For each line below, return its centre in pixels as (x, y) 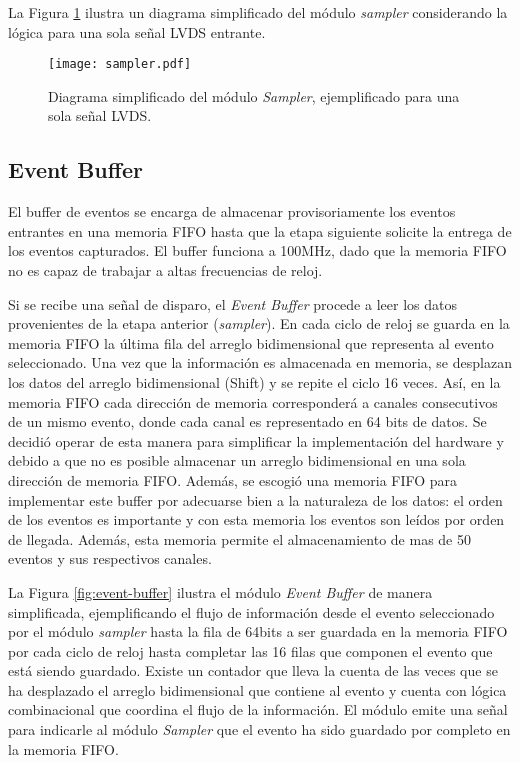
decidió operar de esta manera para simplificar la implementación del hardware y (256, 440)
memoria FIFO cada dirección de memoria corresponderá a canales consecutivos (253, 401)
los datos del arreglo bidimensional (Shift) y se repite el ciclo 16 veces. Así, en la (254, 381)
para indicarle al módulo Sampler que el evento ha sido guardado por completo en (259, 729)
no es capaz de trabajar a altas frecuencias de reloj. (165, 270)
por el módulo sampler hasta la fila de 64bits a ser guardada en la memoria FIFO (258, 631)
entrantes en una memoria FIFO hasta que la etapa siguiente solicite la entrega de (260, 230)
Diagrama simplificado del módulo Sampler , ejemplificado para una (254, 95)
